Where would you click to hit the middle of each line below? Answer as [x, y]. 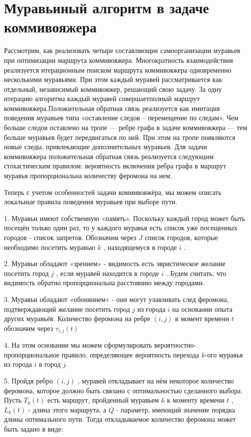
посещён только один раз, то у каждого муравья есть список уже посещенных [121, 228]
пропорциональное [32, 354]
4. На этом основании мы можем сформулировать [78, 345]
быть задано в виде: [34, 428]
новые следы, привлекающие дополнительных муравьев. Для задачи [106, 147]
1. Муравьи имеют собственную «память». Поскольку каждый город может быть [125, 218]
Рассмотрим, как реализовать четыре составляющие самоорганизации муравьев [122, 50]
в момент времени [202, 318]
